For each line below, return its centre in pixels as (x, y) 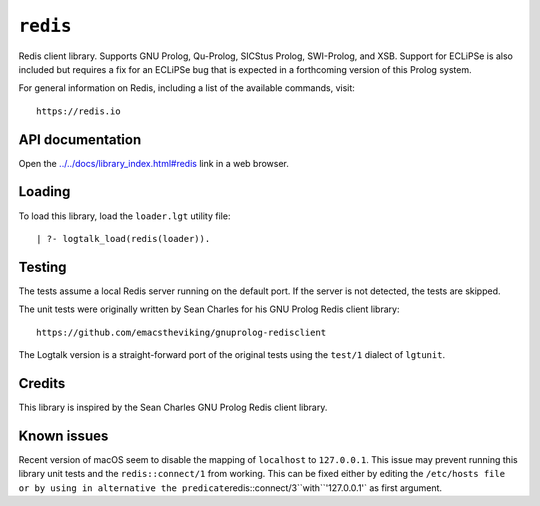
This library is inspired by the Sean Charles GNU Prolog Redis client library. (173, 407)
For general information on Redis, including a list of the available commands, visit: (186, 88)
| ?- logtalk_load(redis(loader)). (123, 238)
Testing (42, 266)
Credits (42, 383)
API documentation (80, 139)
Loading (44, 191)
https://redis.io (78, 111)
